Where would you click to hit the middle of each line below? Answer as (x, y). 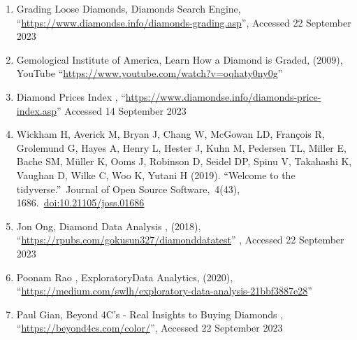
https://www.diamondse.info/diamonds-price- (223, 96)
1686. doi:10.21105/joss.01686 (80, 203)
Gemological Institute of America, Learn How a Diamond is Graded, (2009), (180, 59)
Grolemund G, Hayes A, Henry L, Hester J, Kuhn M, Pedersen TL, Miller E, (181, 147)
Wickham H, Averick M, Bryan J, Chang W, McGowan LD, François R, (170, 134)
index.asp (37, 110)
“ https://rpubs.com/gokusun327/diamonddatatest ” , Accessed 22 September (180, 240)
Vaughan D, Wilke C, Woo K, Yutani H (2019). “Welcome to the (156, 175)
